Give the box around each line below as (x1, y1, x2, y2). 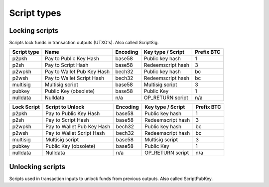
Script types (9, 7, 62, 18)
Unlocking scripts (9, 162, 66, 171)
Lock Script (12, 103, 40, 110)
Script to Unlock (45, 103, 85, 110)
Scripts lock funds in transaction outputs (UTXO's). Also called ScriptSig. (9, 40, 159, 46)
